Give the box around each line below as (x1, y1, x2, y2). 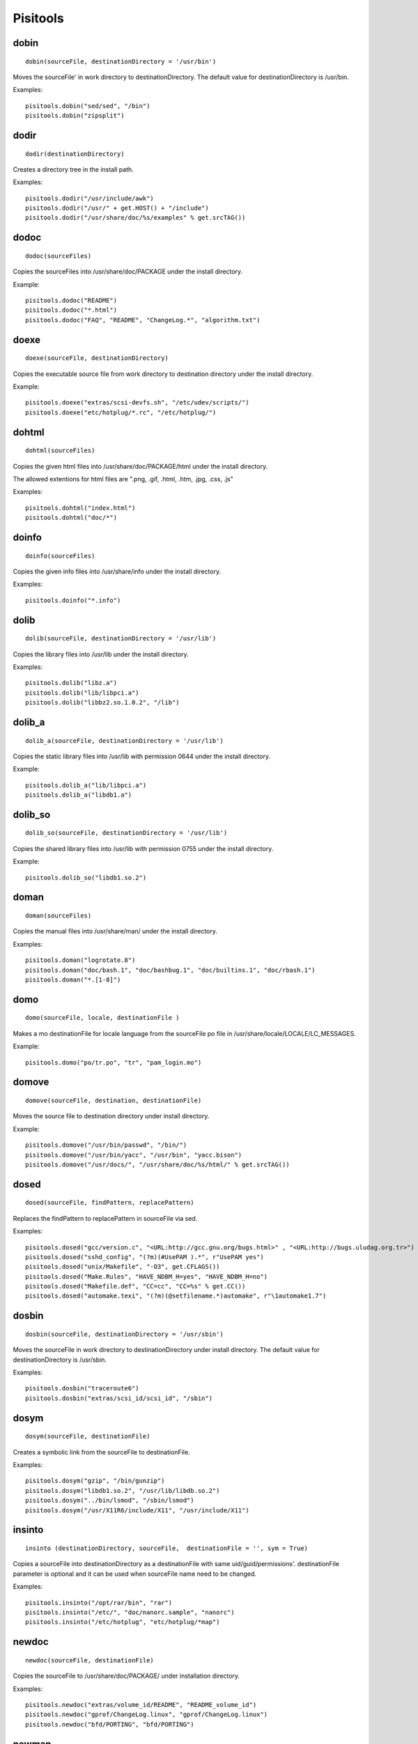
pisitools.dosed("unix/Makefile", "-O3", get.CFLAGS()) (25, 1263, 220, 1271)
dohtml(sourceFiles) (25, 446, 95, 455)
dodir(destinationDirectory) (25, 150, 125, 158)
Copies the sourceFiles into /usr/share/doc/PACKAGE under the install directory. (13, 267, 243, 276)
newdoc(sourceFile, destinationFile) (25, 1656, 155, 1664)
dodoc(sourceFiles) (25, 252, 92, 260)
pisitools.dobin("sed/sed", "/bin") (25, 102, 150, 110)
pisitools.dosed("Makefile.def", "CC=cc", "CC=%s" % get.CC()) (25, 1282, 246, 1291)
